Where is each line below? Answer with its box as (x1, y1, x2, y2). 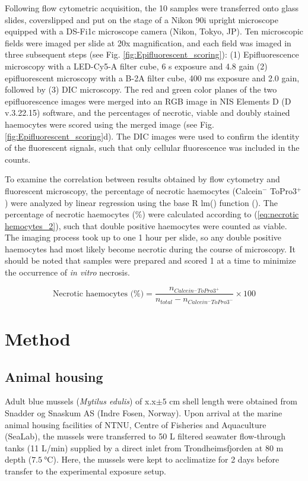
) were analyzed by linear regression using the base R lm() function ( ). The (5, 196, 278, 208)
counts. (5, 153, 31, 165)
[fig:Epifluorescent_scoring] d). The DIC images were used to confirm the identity (5, 129, 300, 142)
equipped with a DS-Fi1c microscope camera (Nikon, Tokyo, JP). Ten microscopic (5, 25, 304, 37)
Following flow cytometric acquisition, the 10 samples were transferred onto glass (5, 2, 299, 14)
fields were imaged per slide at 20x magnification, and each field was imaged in (5, 36, 291, 49)
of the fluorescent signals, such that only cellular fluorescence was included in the (5, 141, 300, 154)
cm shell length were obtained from (169, 395, 297, 407)
